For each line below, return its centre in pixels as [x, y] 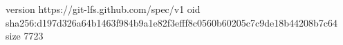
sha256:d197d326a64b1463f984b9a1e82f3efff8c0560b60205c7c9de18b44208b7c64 [171, 22]
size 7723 [25, 36]
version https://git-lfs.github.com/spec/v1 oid [103, 9]
